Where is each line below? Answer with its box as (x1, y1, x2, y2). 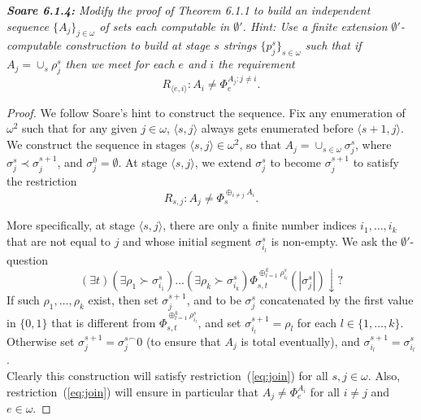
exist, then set (88, 291, 158, 308)
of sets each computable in (99, 17, 230, 34)
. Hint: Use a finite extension (242, 17, 388, 34)
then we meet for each (65, 55, 175, 72)
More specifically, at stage (7, 217, 136, 234)
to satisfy (353, 154, 399, 171)
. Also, (367, 366, 401, 383)
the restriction (7, 172, 77, 189)
